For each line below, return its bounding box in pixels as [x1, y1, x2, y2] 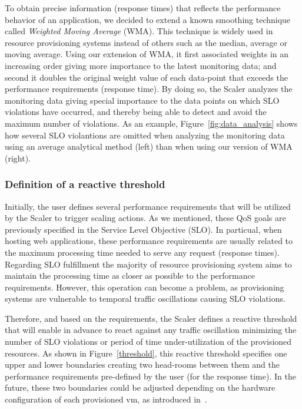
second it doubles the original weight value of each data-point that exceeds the [5, 71, 288, 83]
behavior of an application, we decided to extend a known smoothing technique [5, 13, 291, 25]
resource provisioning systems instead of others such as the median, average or [5, 36, 287, 48]
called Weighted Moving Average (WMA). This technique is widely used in [5, 25, 273, 37]
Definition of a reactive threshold [5, 177, 165, 192]
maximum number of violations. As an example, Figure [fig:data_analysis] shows [5, 117, 298, 129]
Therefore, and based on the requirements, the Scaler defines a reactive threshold [5, 312, 297, 324]
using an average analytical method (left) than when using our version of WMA [5, 140, 293, 153]
